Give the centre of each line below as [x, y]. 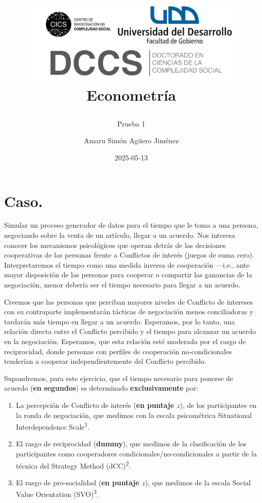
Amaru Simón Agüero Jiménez [131, 140]
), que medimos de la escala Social [198, 482]
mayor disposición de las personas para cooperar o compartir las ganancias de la [128, 275]
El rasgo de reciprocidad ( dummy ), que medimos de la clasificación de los [131, 444]
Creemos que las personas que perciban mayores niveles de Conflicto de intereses [129, 301]
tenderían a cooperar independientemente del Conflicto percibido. [105, 361]
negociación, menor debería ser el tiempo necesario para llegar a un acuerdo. [122, 285]
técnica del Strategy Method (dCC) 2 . [73, 465]
